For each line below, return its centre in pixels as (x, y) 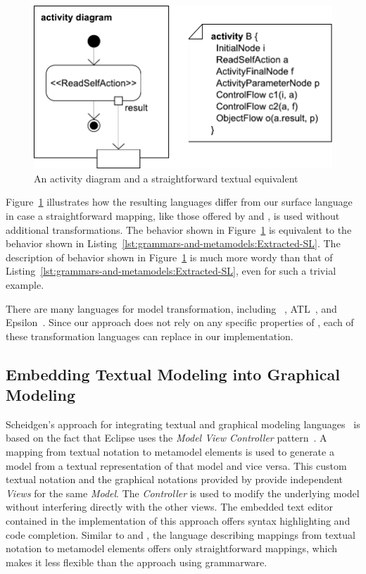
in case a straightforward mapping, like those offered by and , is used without (173, 215)
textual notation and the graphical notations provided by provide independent (175, 479)
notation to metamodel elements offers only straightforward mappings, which (172, 548)
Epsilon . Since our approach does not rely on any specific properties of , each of (180, 322)
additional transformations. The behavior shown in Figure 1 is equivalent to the (179, 229)
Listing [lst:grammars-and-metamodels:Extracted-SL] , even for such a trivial (171, 271)
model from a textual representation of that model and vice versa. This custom (176, 465)
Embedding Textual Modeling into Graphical (173, 374)
